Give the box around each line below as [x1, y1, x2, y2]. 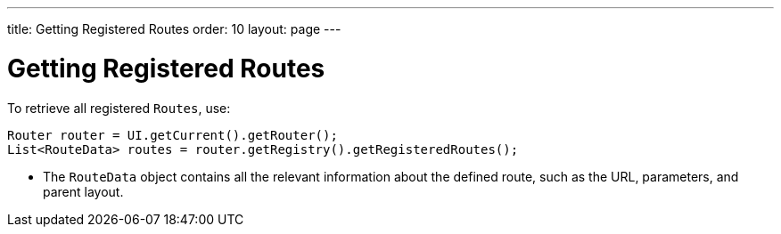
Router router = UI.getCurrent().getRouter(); [7, 127, 338, 142]
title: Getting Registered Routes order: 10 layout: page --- [7, 21, 341, 36]
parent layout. [43, 183, 124, 199]
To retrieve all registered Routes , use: [7, 100, 231, 116]
